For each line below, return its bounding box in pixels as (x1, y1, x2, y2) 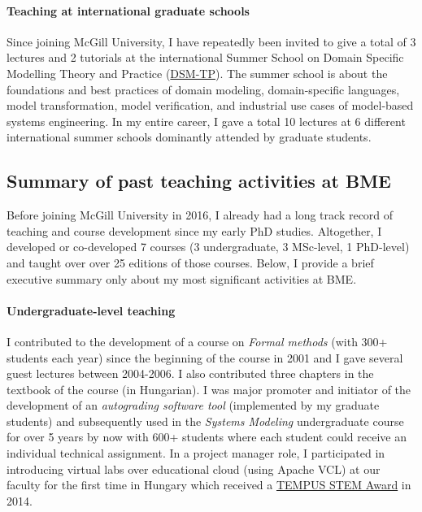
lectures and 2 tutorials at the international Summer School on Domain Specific (7, 49, 404, 66)
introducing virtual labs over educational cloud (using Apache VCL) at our (7, 460, 381, 477)
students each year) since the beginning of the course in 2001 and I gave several (7, 349, 403, 366)
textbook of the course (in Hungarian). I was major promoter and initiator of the (7, 380, 411, 397)
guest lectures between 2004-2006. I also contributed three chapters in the (7, 365, 374, 382)
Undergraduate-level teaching (7, 302, 176, 319)
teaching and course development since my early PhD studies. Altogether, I (7, 222, 382, 239)
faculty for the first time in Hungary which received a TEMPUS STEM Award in (7, 476, 411, 493)
